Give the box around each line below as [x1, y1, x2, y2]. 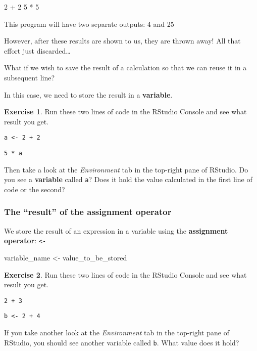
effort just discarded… [4, 45, 71, 56]
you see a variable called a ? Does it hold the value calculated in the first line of [4, 174, 252, 185]
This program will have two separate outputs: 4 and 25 [4, 18, 174, 29]
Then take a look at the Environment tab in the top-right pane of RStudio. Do [4, 164, 248, 174]
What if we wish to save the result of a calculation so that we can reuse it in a [4, 62, 247, 73]
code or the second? [4, 184, 65, 194]
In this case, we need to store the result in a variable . [4, 89, 173, 100]
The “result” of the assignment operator [4, 205, 172, 218]
